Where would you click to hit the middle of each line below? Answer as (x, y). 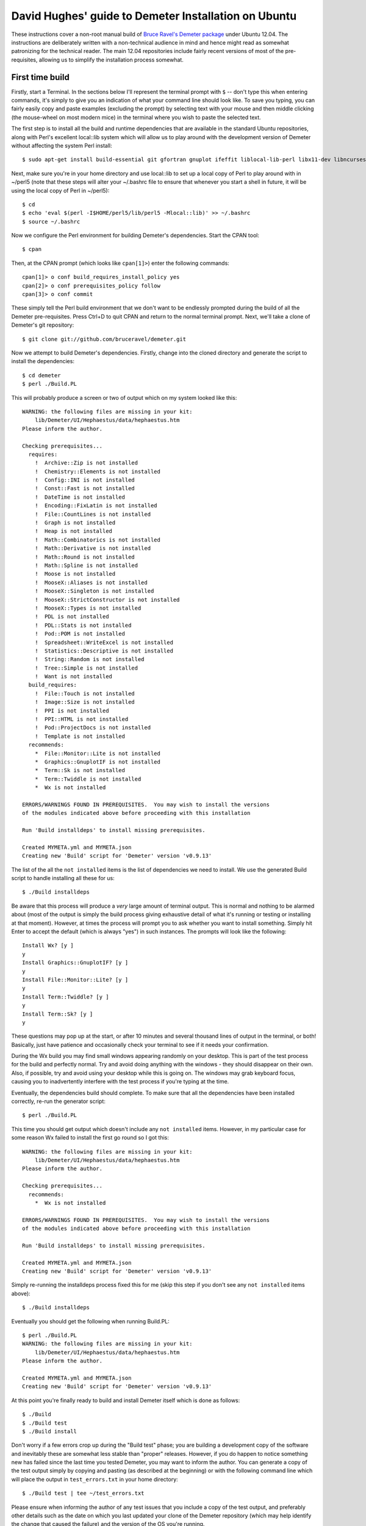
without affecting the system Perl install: (62, 145)
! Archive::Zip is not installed (86, 463)
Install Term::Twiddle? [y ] (66, 997)
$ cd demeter (41, 375)
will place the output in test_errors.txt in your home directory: (95, 1479)
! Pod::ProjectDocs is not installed (93, 728)
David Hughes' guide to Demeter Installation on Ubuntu (154, 16)
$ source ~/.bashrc (51, 222)
